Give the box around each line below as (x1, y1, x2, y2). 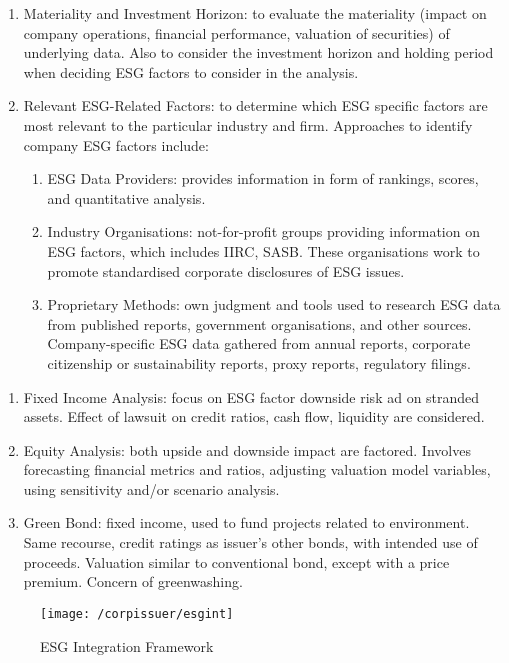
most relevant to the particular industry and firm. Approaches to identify (23, 114, 473, 135)
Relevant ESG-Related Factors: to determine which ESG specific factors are (23, 95, 488, 116)
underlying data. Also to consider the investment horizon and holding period (23, 42, 494, 63)
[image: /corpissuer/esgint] (40, 606, 234, 621)
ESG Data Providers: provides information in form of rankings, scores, (47, 168, 479, 189)
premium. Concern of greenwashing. (23, 571, 243, 592)
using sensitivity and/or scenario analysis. (23, 478, 280, 499)
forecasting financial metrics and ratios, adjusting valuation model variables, (23, 459, 491, 480)
